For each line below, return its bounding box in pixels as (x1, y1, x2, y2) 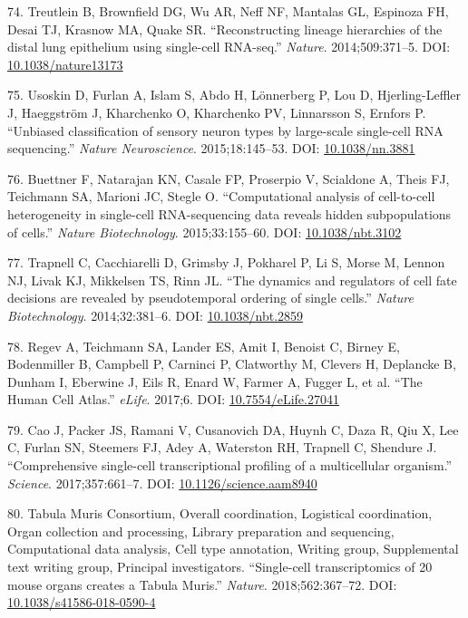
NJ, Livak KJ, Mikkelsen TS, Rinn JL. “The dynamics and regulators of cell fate (7, 270, 457, 289)
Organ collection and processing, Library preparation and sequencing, (7, 521, 395, 540)
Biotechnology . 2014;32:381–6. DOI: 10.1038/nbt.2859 (7, 305, 304, 324)
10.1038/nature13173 (7, 54, 123, 73)
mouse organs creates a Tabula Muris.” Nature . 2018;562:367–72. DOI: (7, 575, 397, 594)
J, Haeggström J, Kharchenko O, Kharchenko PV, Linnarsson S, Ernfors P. (7, 102, 426, 121)
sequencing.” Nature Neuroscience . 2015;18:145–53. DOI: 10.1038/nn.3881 (7, 139, 415, 158)
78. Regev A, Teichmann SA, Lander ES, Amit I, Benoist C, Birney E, (7, 336, 400, 355)
